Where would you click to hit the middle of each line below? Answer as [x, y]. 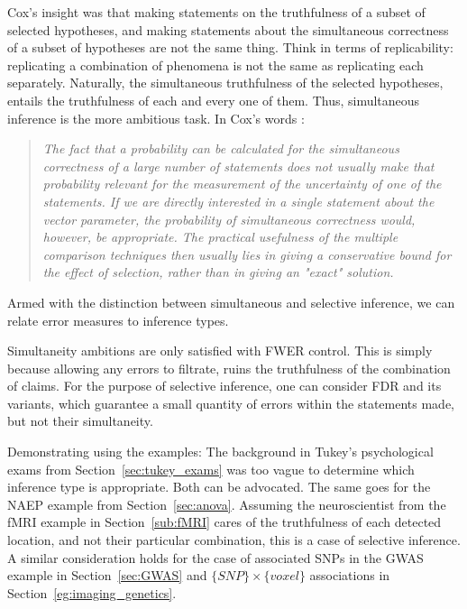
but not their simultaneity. [80, 421]
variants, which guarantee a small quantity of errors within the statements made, [231, 403]
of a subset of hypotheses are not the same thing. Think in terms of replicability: [230, 47]
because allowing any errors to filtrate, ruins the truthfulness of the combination [229, 368]
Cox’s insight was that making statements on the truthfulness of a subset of [216, 12]
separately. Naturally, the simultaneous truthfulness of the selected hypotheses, [225, 83]
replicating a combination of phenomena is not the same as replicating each [215, 65]
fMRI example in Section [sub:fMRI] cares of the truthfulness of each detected [224, 522]
